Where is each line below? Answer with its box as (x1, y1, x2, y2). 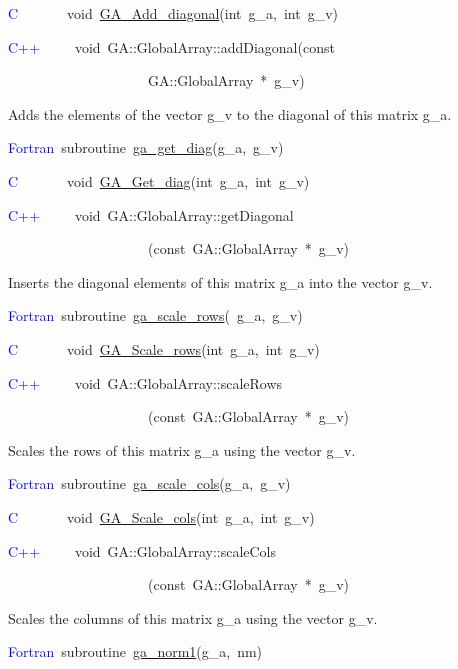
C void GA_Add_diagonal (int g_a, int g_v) (8, 3, 338, 23)
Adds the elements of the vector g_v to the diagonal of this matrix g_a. (8, 103, 452, 124)
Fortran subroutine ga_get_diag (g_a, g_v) (8, 137, 284, 158)
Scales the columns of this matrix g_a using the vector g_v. (8, 607, 378, 628)
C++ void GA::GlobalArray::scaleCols (8, 540, 277, 561)
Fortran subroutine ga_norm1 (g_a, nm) (8, 641, 263, 662)
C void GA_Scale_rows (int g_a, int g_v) (8, 338, 320, 359)
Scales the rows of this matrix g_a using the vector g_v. (8, 439, 356, 460)
